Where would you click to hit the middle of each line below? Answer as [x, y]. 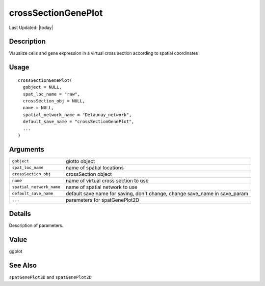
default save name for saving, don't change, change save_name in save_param [157, 193]
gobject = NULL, [42, 87]
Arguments [27, 149]
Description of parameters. [36, 225]
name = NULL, [39, 108]
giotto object [80, 161]
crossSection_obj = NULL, [54, 101]
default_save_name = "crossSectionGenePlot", [79, 122]
